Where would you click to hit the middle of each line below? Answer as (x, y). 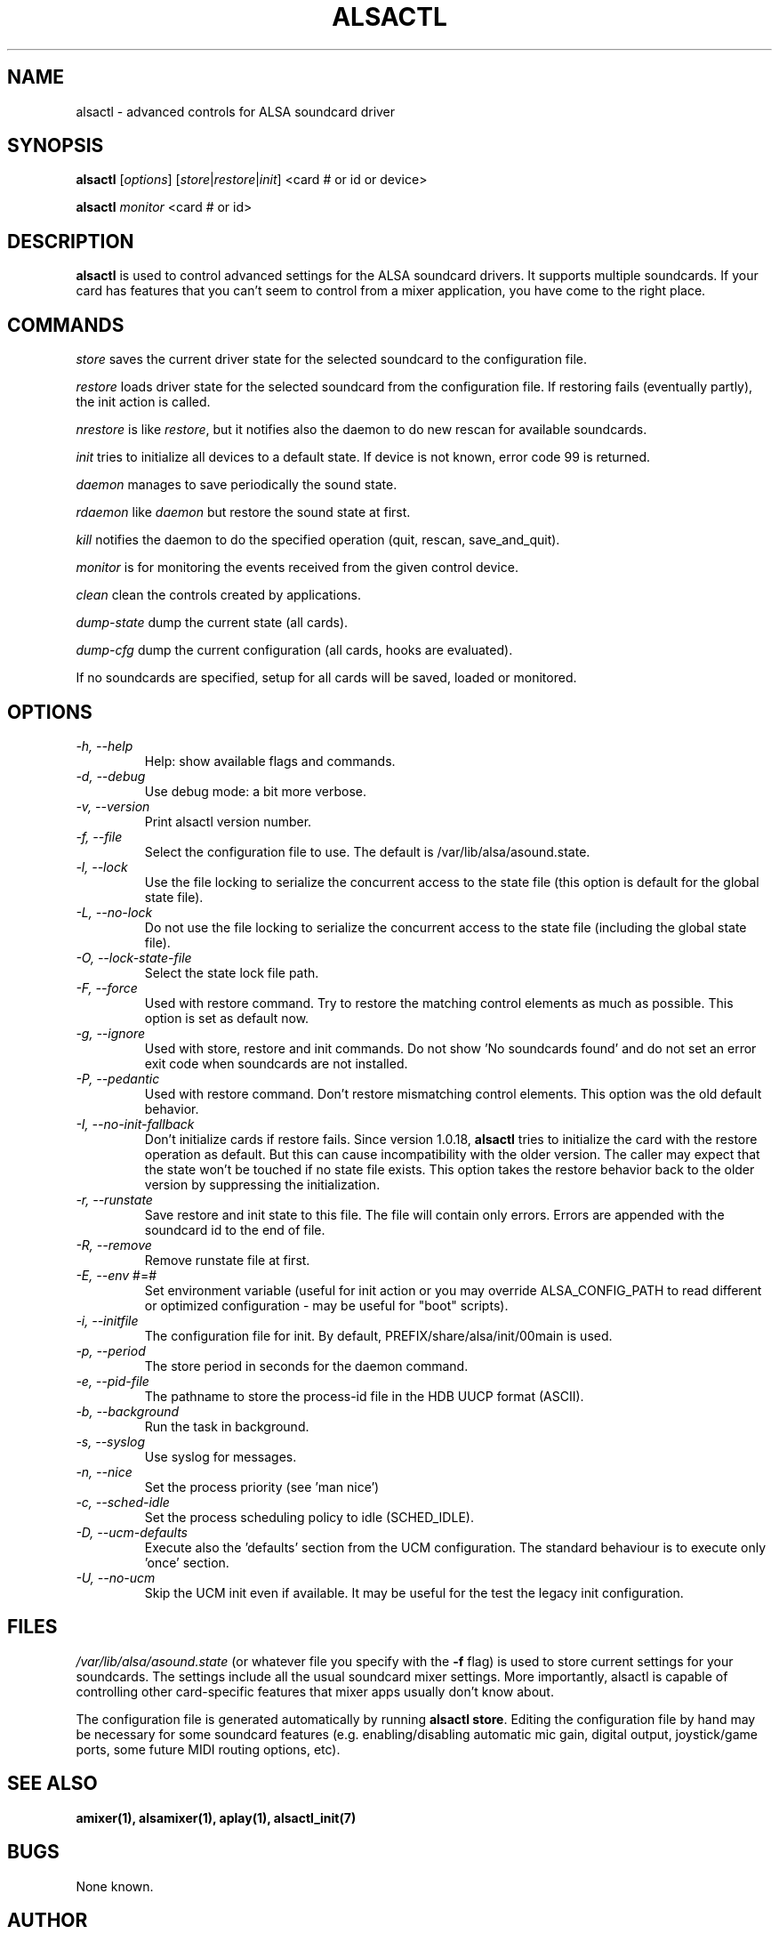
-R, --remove (114, 1245)
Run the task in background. (227, 1426)
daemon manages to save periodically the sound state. (237, 485)
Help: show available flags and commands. (270, 761)
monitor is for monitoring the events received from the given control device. (297, 568)
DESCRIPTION (71, 241)
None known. (115, 1886)
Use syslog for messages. (221, 1456)
